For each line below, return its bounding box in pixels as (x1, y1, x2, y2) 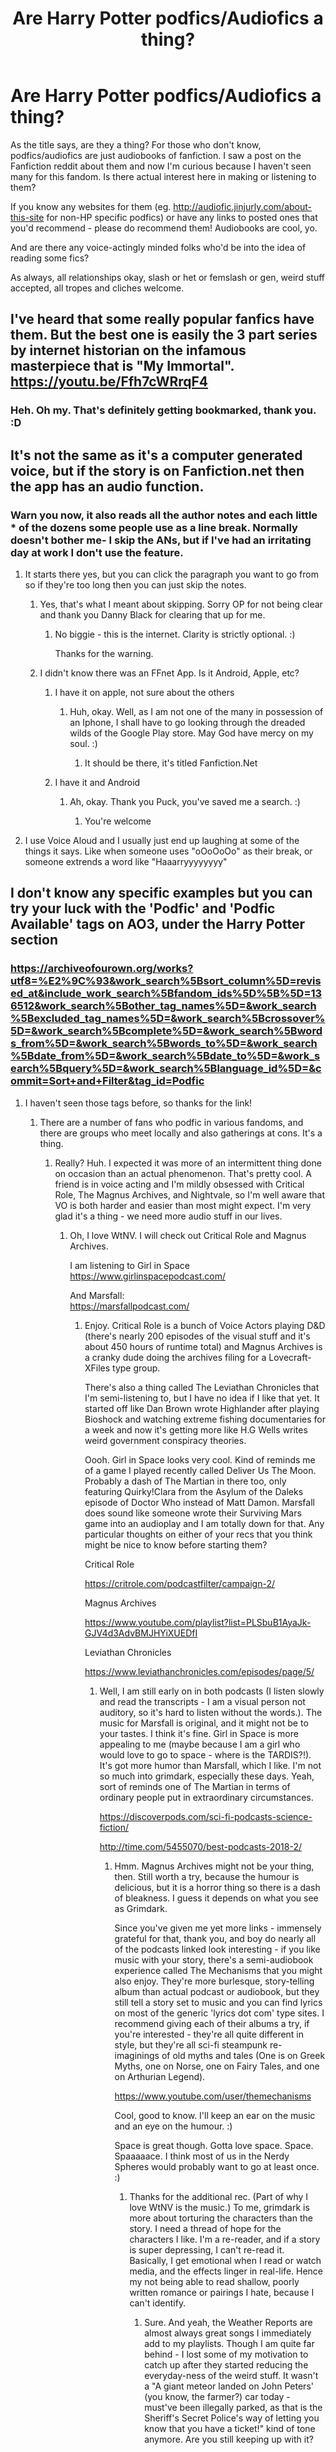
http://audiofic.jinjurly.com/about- (173, 200, 312, 212)
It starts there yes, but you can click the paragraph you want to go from (24, 568, 319, 580)
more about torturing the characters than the (129, 2212, 313, 2224)
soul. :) (69, 737, 98, 749)
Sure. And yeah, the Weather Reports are (144, 2316, 313, 2328)
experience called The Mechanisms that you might (114, 1964, 323, 1976)
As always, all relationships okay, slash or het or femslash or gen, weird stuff (10, 271, 325, 283)
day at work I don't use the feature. (10, 545, 184, 559)
